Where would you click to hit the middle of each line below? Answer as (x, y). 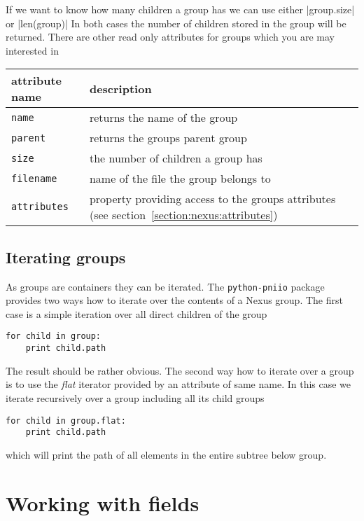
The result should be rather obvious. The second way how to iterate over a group (180, 370)
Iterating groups (66, 257)
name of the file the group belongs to (180, 179)
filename (34, 178)
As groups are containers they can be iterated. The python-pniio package (165, 286)
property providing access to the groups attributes (212, 199)
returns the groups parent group (168, 138)
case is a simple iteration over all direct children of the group (136, 313)
